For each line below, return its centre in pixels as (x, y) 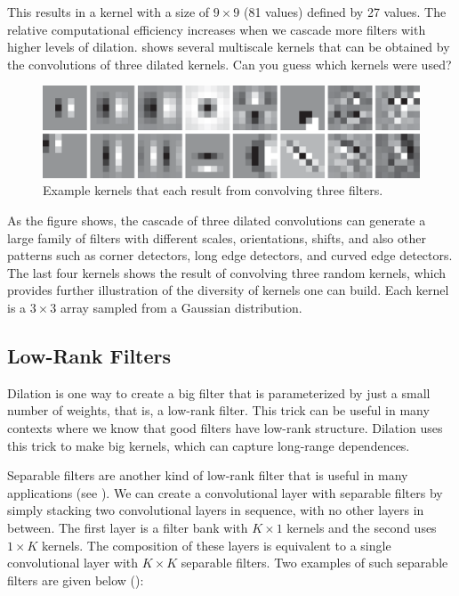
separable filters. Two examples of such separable (314, 563)
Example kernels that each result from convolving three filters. (213, 190)
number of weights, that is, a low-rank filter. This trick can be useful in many (218, 410)
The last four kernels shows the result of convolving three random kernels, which (227, 272)
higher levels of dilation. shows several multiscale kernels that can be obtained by (229, 47)
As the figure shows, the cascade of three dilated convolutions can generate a (217, 220)
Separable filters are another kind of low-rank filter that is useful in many (208, 475)
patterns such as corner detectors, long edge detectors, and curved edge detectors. (230, 255)
